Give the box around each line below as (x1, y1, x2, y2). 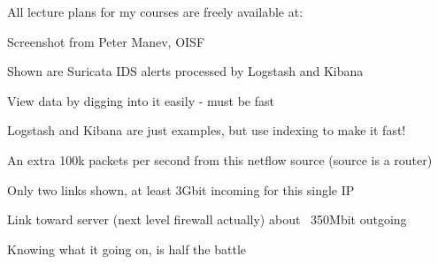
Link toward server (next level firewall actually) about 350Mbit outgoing (7, 210, 407, 229)
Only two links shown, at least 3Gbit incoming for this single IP (7, 180, 355, 199)
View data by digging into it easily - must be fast (7, 91, 274, 109)
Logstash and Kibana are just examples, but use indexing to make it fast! (7, 121, 406, 140)
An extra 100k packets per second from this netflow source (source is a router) (7, 150, 433, 169)
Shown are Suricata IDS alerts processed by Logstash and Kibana (7, 62, 364, 80)
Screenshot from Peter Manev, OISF (7, 32, 205, 50)
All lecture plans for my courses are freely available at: (7, 3, 304, 20)
